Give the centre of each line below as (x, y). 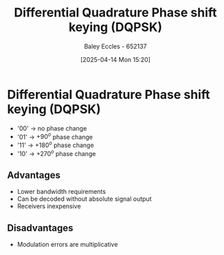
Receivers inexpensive (49, 206)
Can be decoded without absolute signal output (84, 199)
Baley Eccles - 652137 (115, 46)
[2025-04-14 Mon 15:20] (115, 59)
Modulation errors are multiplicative (67, 245)
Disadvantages (40, 228)
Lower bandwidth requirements (61, 192)
